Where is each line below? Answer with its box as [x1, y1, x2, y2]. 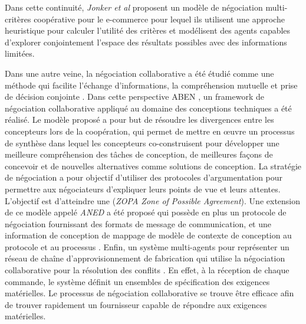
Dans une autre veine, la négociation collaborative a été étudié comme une [5, 67, 274, 79]
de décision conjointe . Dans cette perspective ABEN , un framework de [5, 90, 264, 103]
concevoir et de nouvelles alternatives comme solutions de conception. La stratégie [5, 159, 302, 172]
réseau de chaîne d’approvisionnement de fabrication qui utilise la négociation [5, 252, 285, 264]
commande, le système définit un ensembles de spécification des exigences [5, 275, 270, 287]
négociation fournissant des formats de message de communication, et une [5, 217, 272, 230]
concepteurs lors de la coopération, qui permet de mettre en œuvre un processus [5, 125, 295, 137]
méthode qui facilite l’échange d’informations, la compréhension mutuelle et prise [5, 78, 298, 91]
